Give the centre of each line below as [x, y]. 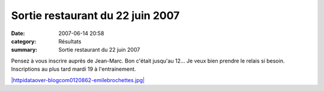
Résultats [70, 41]
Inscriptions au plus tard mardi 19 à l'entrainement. [73, 69]
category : [24, 41]
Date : [18, 33]
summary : [24, 50]
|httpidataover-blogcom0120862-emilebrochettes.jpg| [78, 80]
